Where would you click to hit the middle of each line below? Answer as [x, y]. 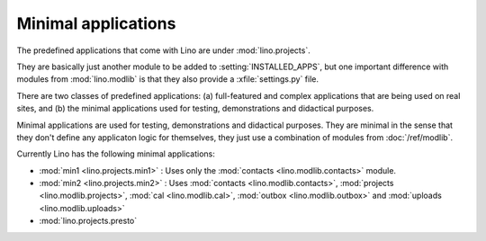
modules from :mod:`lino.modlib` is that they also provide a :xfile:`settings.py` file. [168, 79]
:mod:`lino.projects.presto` [88, 221]
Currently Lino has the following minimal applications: [116, 154]
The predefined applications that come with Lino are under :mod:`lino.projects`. [163, 50]
